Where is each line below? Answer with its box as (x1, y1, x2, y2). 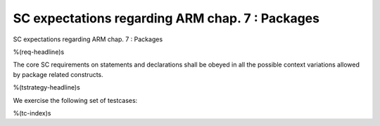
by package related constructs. (13, 70, 103, 78)
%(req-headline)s (13, 48, 65, 56)
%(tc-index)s (13, 108, 51, 117)
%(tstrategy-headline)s (13, 83, 80, 92)
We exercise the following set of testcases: (13, 96, 138, 104)
